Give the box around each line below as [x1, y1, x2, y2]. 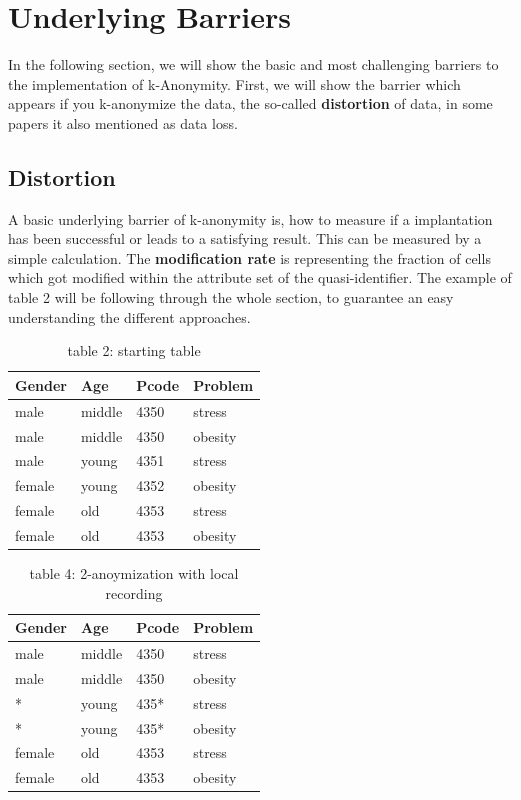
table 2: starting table [67, 340, 201, 361]
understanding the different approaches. [8, 306, 251, 327]
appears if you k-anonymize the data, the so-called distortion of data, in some [8, 93, 493, 114]
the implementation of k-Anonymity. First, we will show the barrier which [8, 73, 461, 94]
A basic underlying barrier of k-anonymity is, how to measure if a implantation [8, 208, 493, 229]
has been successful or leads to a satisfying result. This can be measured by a [8, 228, 482, 249]
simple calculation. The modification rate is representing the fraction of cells [8, 247, 491, 268]
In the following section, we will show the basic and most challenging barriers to [8, 54, 499, 75]
